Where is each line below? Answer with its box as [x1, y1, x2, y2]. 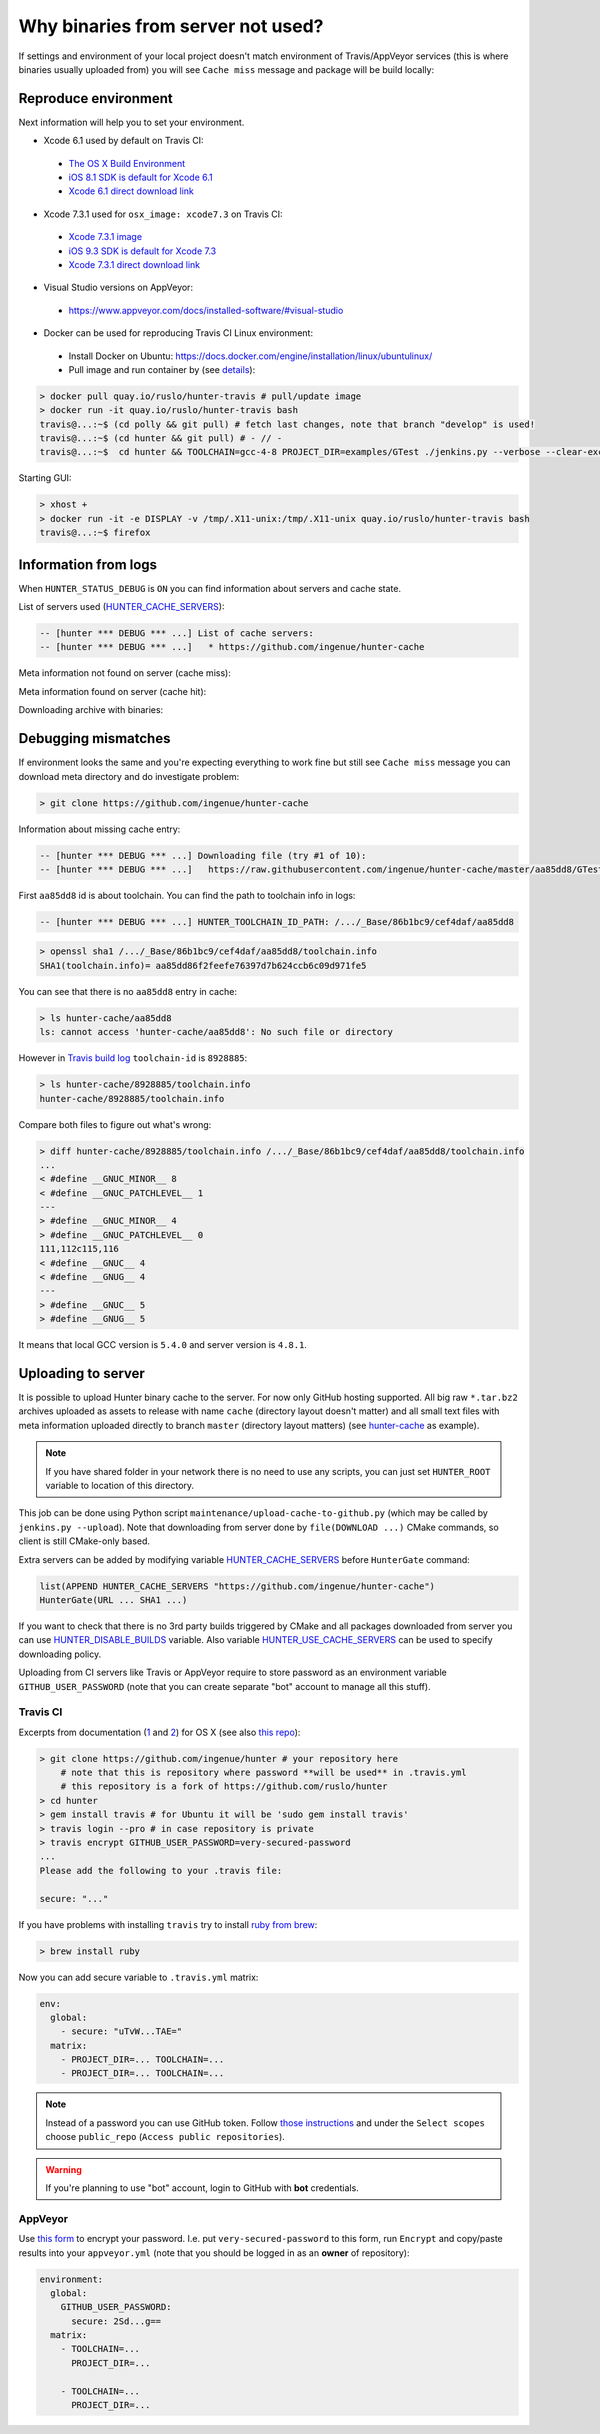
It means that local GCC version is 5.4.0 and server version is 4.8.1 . [18, 1339, 307, 1351]
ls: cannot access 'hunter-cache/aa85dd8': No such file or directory [39, 1026, 394, 1038]
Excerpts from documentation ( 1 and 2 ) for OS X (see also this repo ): [18, 1726, 301, 1738]
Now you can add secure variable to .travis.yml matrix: [18, 1971, 259, 1983]
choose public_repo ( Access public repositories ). [45, 2131, 285, 2143]
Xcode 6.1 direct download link [68, 185, 195, 197]
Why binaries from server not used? [18, 15, 324, 37]
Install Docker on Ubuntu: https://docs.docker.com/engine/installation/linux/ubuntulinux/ [68, 350, 433, 362]
